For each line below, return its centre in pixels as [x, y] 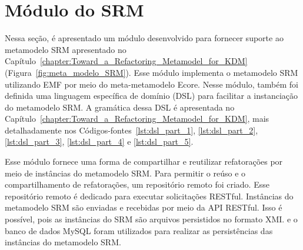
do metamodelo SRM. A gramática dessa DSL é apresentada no [120, 107]
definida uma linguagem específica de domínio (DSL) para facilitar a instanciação [151, 96]
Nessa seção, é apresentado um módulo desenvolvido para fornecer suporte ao [144, 38]
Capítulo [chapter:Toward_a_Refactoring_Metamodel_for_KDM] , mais [137, 119]
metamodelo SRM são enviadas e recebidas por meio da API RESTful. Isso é [144, 207]
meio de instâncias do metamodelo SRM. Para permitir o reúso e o [125, 173]
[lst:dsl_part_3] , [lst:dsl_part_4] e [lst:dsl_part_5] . [99, 141]
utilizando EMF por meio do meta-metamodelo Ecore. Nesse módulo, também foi [151, 84]
